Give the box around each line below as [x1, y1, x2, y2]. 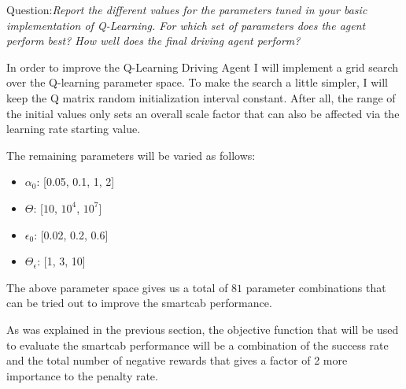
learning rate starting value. [6, 120, 141, 137]
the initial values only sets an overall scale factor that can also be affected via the [6, 105, 400, 121]
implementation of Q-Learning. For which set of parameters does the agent [6, 17, 366, 33]
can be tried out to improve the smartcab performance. [6, 295, 272, 311]
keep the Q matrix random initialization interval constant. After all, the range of [6, 89, 396, 106]
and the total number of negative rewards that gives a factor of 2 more [6, 352, 348, 369]
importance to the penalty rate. [6, 367, 158, 383]
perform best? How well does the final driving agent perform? [6, 32, 301, 49]
